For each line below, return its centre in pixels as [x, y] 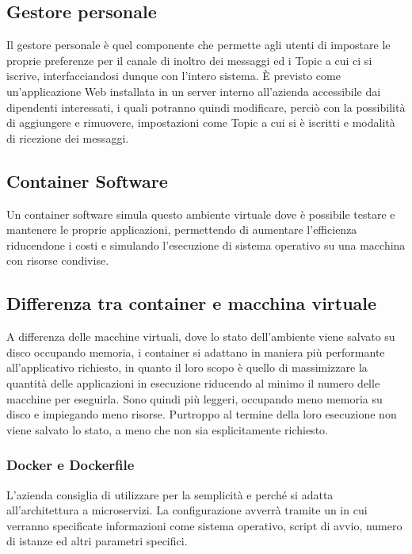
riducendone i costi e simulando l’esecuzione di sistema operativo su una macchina [206, 245]
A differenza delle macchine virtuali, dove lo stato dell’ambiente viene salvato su [201, 336]
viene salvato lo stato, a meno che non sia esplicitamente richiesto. [167, 429]
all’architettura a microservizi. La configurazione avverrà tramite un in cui [187, 510]
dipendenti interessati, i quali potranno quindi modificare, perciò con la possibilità [206, 107]
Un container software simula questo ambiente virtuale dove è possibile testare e [201, 214]
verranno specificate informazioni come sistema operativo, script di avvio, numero [204, 525]
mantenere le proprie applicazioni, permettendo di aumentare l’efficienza [182, 229]
